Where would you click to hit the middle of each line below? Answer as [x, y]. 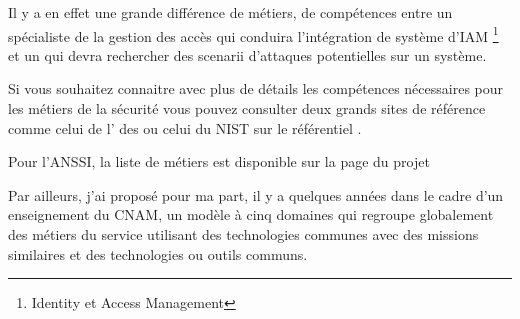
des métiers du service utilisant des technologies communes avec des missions [243, 234]
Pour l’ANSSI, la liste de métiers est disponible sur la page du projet [219, 161]
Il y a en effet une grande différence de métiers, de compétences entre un [230, 12]
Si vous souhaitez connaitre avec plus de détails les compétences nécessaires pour [256, 88]
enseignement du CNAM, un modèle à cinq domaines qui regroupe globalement [251, 214]
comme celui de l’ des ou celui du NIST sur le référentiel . [185, 127]
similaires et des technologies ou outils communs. [158, 253]
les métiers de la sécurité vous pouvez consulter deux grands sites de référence [247, 108]
